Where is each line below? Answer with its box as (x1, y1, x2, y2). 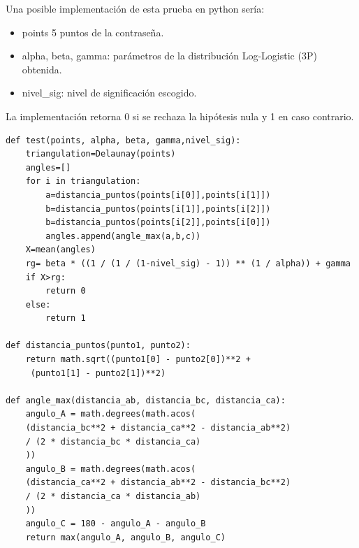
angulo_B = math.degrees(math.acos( (25, 463, 196, 474)
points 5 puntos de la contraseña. (22, 24, 164, 39)
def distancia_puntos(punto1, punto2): (6, 340, 191, 351)
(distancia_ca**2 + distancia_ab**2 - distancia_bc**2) (25, 477, 291, 488)
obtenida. (22, 62, 62, 76)
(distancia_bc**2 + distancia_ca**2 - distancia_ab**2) (25, 423, 291, 433)
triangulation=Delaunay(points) (25, 149, 176, 159)
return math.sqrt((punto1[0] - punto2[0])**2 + (25, 354, 251, 365)
